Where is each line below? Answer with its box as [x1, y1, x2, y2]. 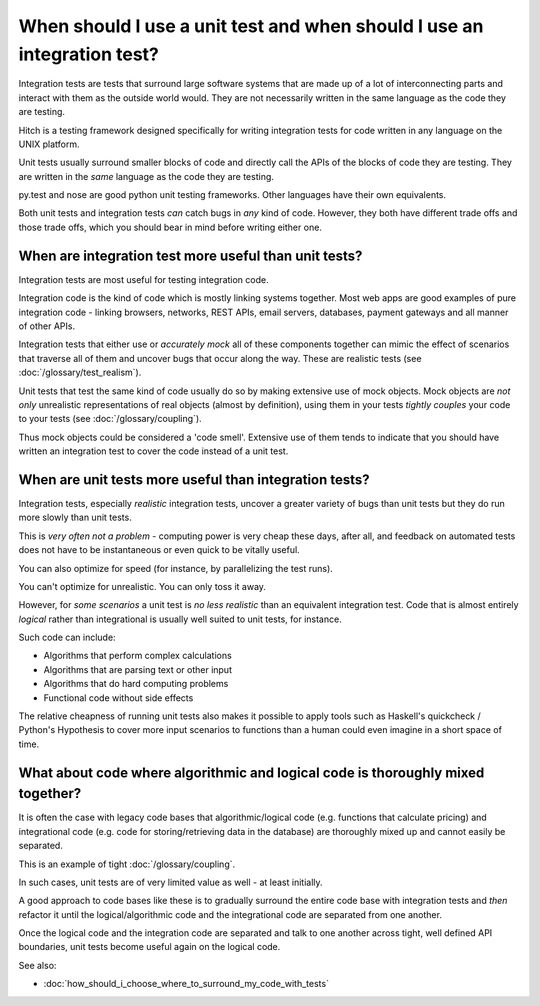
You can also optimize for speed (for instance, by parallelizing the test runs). [18, 562, 334, 574]
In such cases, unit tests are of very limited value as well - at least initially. [18, 876, 324, 888]
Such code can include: [18, 631, 116, 644]
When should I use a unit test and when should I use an [18, 15, 484, 37]
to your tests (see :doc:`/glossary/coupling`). [18, 413, 202, 425]
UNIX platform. [18, 138, 80, 150]
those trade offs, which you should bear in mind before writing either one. [18, 221, 322, 233]
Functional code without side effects [43, 691, 194, 704]
